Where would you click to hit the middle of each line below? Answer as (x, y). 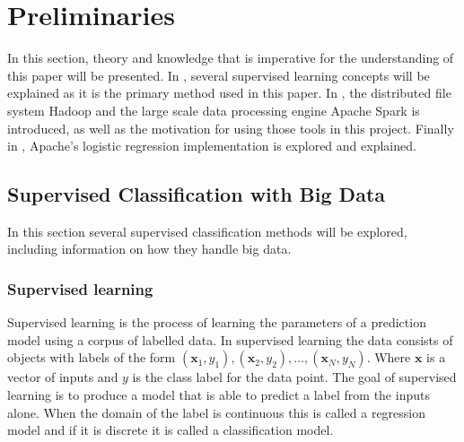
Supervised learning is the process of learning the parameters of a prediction (217, 322)
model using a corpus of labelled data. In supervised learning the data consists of (230, 339)
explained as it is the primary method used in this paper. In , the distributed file (229, 93)
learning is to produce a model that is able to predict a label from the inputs (219, 395)
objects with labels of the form (92, 357)
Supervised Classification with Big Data (197, 194)
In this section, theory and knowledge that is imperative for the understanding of (231, 58)
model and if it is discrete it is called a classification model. (171, 430)
